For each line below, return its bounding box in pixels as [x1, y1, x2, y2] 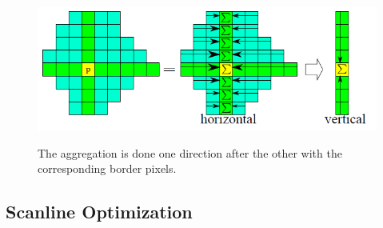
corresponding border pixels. [38, 160, 177, 177]
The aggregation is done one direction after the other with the [38, 144, 342, 161]
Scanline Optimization [6, 199, 193, 224]
